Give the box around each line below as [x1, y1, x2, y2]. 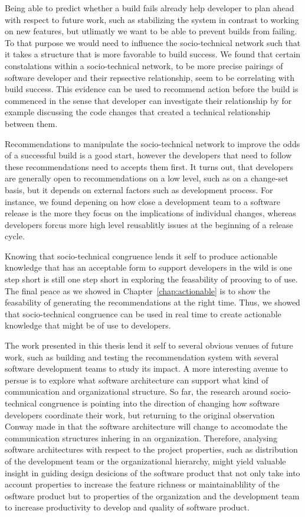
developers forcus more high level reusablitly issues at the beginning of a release [5, 218, 293, 230]
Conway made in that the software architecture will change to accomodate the [5, 420, 288, 433]
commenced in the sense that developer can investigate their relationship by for [5, 94, 292, 106]
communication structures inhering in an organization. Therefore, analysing [5, 431, 278, 444]
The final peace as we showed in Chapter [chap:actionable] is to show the [5, 284, 270, 297]
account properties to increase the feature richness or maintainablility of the [5, 478, 280, 490]
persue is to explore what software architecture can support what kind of [5, 373, 268, 386]
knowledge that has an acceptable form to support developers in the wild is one [5, 261, 292, 274]
